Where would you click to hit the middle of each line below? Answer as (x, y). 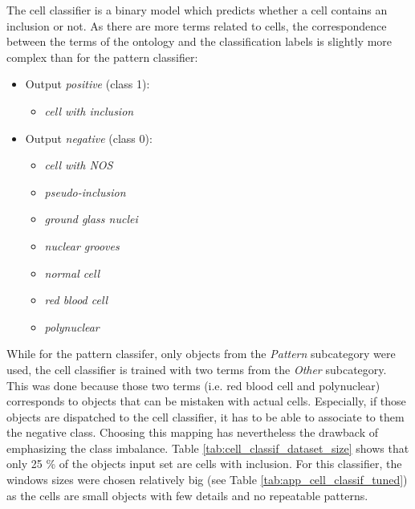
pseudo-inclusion (85, 191)
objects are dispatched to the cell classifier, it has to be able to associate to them (205, 416)
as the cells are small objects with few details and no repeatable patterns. (187, 495)
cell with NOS (79, 165)
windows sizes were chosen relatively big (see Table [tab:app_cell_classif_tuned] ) (207, 480)
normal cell (72, 273)
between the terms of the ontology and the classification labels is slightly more (199, 41)
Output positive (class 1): (87, 84)
